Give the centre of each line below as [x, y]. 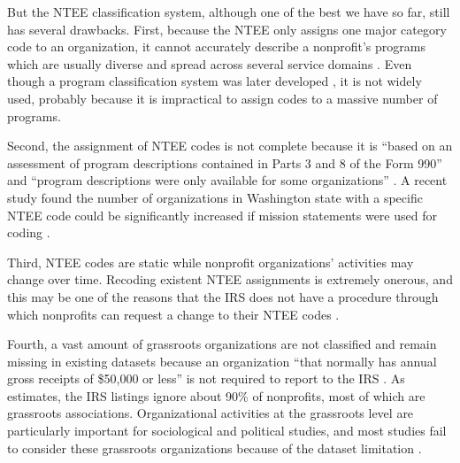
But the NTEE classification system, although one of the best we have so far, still [229, 12]
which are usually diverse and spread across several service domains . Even [210, 63]
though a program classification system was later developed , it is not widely [215, 81]
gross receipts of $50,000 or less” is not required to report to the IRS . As [206, 378]
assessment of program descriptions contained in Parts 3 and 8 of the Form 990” [225, 162]
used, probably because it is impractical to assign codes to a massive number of [222, 98]
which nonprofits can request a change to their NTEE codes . [173, 314]
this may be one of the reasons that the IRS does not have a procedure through [223, 296]
